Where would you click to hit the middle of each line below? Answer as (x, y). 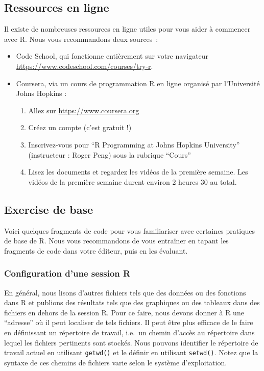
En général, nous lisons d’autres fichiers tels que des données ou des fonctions (125, 292)
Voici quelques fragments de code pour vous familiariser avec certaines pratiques (130, 230)
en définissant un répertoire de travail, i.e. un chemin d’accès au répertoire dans (129, 332)
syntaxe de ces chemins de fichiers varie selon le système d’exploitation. (116, 362)
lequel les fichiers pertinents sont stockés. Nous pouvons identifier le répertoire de (131, 342)
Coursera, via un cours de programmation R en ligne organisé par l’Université (138, 83)
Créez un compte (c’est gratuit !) (80, 127)
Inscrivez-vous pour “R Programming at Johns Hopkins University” (134, 144)
